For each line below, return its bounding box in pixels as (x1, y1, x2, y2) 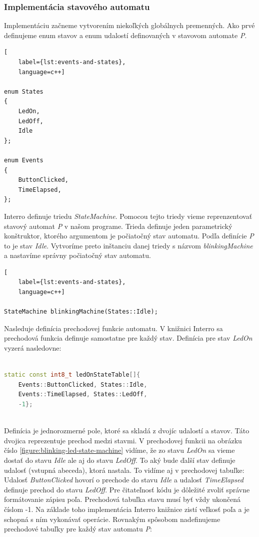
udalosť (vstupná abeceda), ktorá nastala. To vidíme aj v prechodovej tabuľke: (4, 464, 244, 475)
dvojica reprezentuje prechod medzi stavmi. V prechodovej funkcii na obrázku (4, 435, 242, 445)
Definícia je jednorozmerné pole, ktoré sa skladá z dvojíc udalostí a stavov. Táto (4, 425, 249, 436)
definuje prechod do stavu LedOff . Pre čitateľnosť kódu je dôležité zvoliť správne (4, 484, 250, 494)
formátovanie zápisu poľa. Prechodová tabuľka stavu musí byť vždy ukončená (4, 494, 241, 504)
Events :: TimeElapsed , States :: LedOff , (18, 391, 147, 398)
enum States (4, 88, 43, 95)
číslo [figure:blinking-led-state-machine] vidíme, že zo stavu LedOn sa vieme (4, 445, 235, 455)
